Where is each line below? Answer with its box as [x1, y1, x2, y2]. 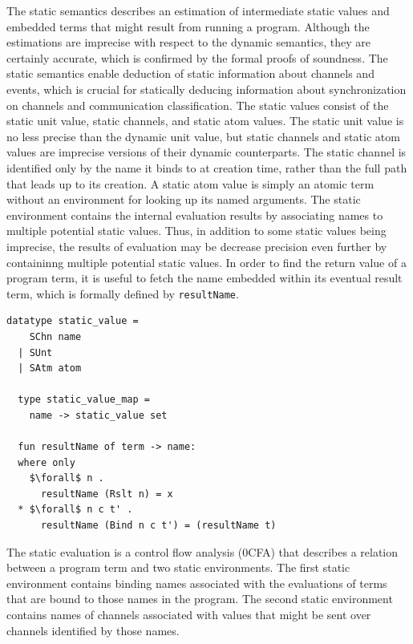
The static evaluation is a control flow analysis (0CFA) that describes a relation [6, 543, 399, 560]
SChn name [29, 330, 82, 342]
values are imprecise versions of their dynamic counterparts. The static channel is [6, 144, 407, 160]
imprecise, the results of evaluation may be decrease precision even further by [6, 237, 387, 254]
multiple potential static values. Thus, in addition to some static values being [6, 222, 387, 239]
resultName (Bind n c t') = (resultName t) [40, 520, 277, 532]
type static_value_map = [18, 394, 150, 406]
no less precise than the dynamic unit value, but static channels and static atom [6, 128, 400, 144]
